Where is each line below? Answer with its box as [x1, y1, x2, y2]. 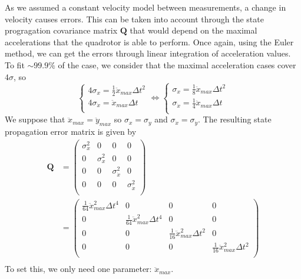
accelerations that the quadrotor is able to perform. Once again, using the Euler [5, 35, 294, 48]
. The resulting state [198, 113, 272, 125]
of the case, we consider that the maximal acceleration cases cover [58, 58, 296, 71]
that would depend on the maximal [130, 24, 257, 36]
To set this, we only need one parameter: [5, 263, 152, 275]
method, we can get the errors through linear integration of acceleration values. [5, 47, 291, 59]
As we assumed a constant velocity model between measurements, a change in [5, 1, 286, 13]
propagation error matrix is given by [5, 125, 137, 138]
